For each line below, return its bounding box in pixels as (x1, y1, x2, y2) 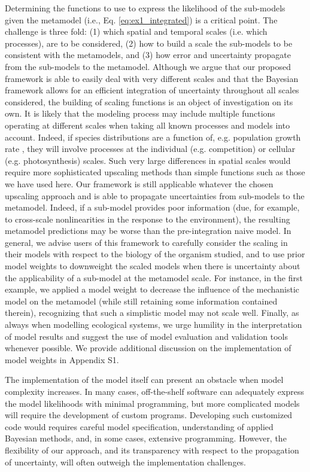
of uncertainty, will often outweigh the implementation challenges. (5, 455, 247, 468)
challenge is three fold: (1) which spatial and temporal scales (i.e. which (5, 25, 268, 38)
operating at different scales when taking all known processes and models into (5, 118, 290, 131)
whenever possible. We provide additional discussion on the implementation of (5, 342, 291, 354)
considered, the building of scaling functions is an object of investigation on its (5, 95, 293, 108)
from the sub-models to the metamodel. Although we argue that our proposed (5, 60, 291, 72)
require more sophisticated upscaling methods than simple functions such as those (5, 166, 305, 178)
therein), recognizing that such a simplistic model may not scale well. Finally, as (5, 306, 299, 319)
